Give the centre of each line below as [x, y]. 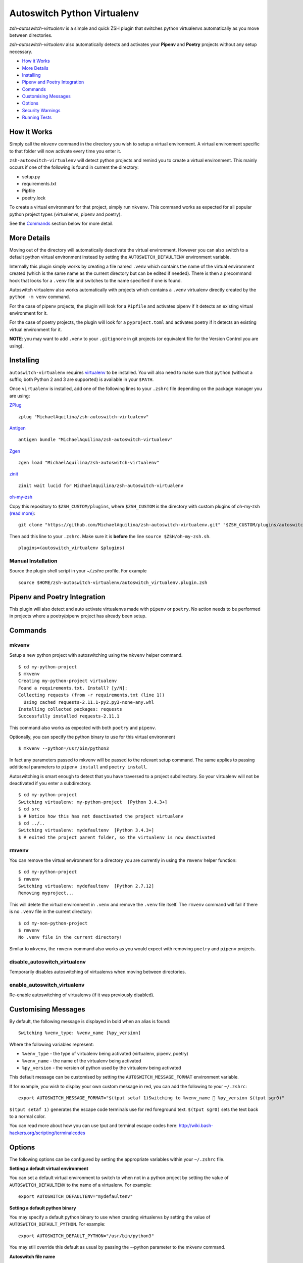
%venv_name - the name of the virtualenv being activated [82, 1060]
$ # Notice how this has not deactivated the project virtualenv [101, 816]
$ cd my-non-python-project [53, 923]
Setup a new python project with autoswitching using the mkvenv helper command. [96, 655]
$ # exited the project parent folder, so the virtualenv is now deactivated [117, 837]
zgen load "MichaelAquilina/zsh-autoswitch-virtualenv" [89, 463]
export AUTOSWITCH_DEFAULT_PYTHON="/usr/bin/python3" [86, 1236]
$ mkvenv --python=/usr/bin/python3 [64, 748]
